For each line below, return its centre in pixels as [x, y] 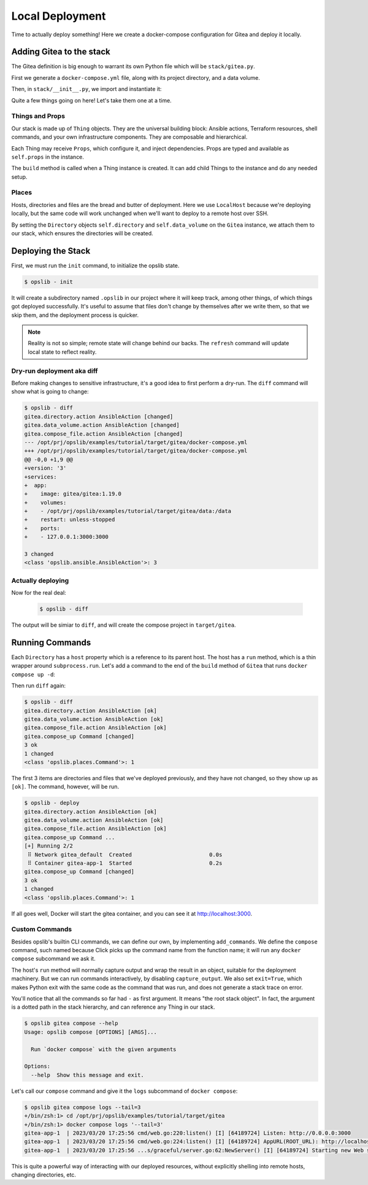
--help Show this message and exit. [87, 1075]
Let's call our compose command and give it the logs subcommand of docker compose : [125, 1091]
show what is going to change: [50, 392]
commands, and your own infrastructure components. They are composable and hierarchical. [129, 137]
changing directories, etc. [44, 1175]
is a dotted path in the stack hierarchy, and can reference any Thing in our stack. [113, 1007]
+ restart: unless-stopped [70, 520]
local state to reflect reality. [62, 352]
